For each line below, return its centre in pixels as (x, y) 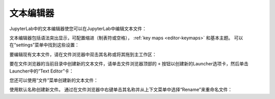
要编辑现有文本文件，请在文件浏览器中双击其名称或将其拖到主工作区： (83, 54)
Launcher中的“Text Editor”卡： (42, 71)
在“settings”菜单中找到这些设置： (44, 45)
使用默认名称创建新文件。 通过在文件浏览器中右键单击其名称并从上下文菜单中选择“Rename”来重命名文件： (121, 90)
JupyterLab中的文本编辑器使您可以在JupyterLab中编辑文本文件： (78, 29)
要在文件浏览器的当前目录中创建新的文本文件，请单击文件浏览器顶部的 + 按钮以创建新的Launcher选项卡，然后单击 (129, 64)
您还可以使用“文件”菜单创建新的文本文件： (54, 80)
